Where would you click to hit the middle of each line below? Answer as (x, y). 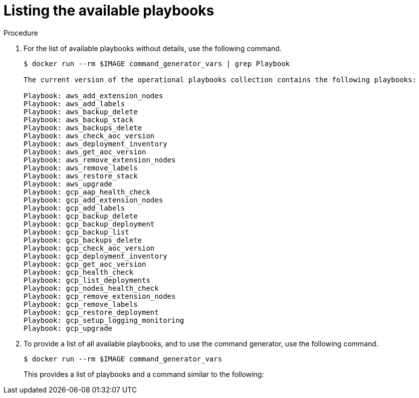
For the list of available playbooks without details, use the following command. (153, 48)
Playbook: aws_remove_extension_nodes (100, 160)
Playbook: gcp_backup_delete (81, 216)
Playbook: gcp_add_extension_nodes (93, 200)
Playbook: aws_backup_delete (81, 112)
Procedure (21, 33)
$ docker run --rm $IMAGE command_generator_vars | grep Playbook (157, 63)
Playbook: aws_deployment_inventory (95, 144)
